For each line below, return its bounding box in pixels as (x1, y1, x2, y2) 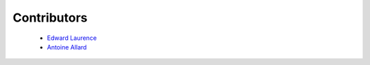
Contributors (12, 10, 88, 25)
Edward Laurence (47, 34, 97, 42)
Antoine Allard (47, 43, 87, 51)
